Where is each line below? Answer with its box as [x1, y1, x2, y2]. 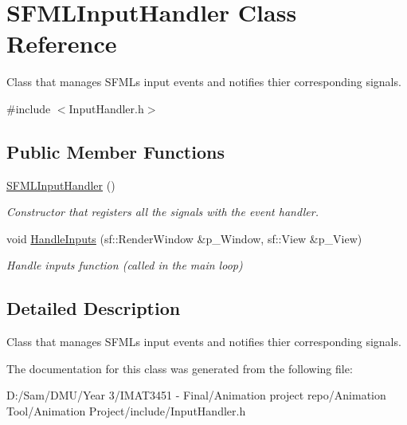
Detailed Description [6, 296, 181, 321]
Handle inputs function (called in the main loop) [6, 257, 243, 273]
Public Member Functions [6, 139, 225, 163]
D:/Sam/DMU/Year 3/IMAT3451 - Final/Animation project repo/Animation [6, 387, 386, 403]
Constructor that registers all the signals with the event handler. [6, 203, 319, 220]
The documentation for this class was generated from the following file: [6, 360, 353, 376]
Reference [6, 27, 117, 60]
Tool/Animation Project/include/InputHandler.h [6, 403, 246, 419]
